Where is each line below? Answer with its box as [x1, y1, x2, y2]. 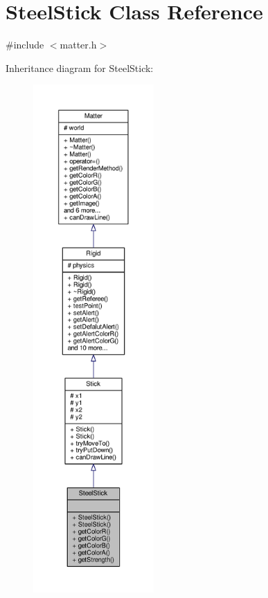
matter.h [60, 37, 97, 52]
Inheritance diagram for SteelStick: [6, 60, 154, 75]
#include [6, 37, 44, 52]
